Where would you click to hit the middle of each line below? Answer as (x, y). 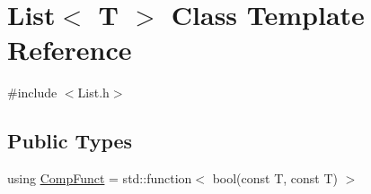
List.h (93, 93)
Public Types (70, 141)
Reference (70, 50)
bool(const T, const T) (275, 178)
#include (32, 93)
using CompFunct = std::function (100, 178)
